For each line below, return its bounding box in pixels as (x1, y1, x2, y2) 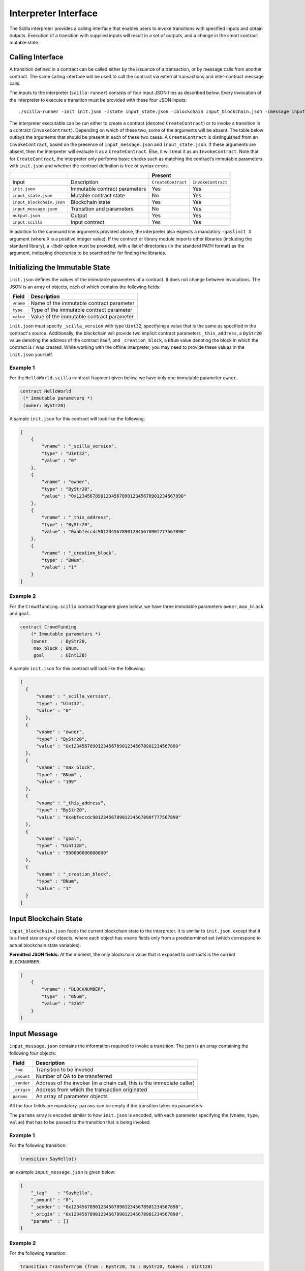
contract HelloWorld (20, 388, 71, 394)
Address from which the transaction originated (36, 1086, 147, 1093)
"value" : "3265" (41, 1001, 85, 1007)
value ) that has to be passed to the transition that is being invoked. (9, 1119, 151, 1126)
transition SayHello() (20, 1156, 77, 1162)
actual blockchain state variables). (9, 942, 81, 948)
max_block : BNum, (33, 646, 80, 651)
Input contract (70, 219, 105, 226)
